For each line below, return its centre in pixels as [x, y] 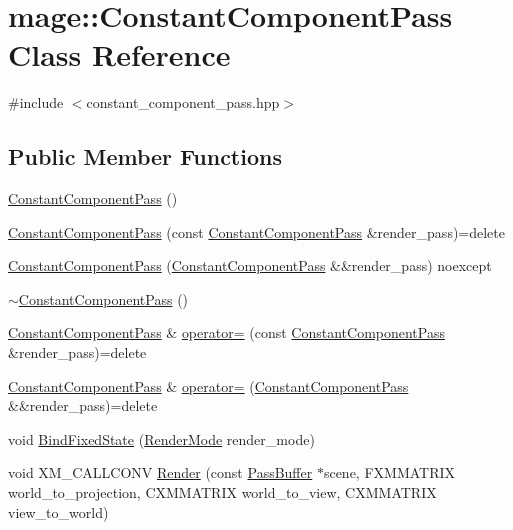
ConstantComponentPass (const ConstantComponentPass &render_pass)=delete [257, 231]
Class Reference [119, 54]
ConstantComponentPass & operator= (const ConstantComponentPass [226, 332]
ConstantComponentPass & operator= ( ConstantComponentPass [208, 385]
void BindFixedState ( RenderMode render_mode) [161, 438]
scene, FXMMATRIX [389, 472]
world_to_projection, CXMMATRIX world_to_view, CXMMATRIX [222, 492]
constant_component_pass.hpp [183, 102]
